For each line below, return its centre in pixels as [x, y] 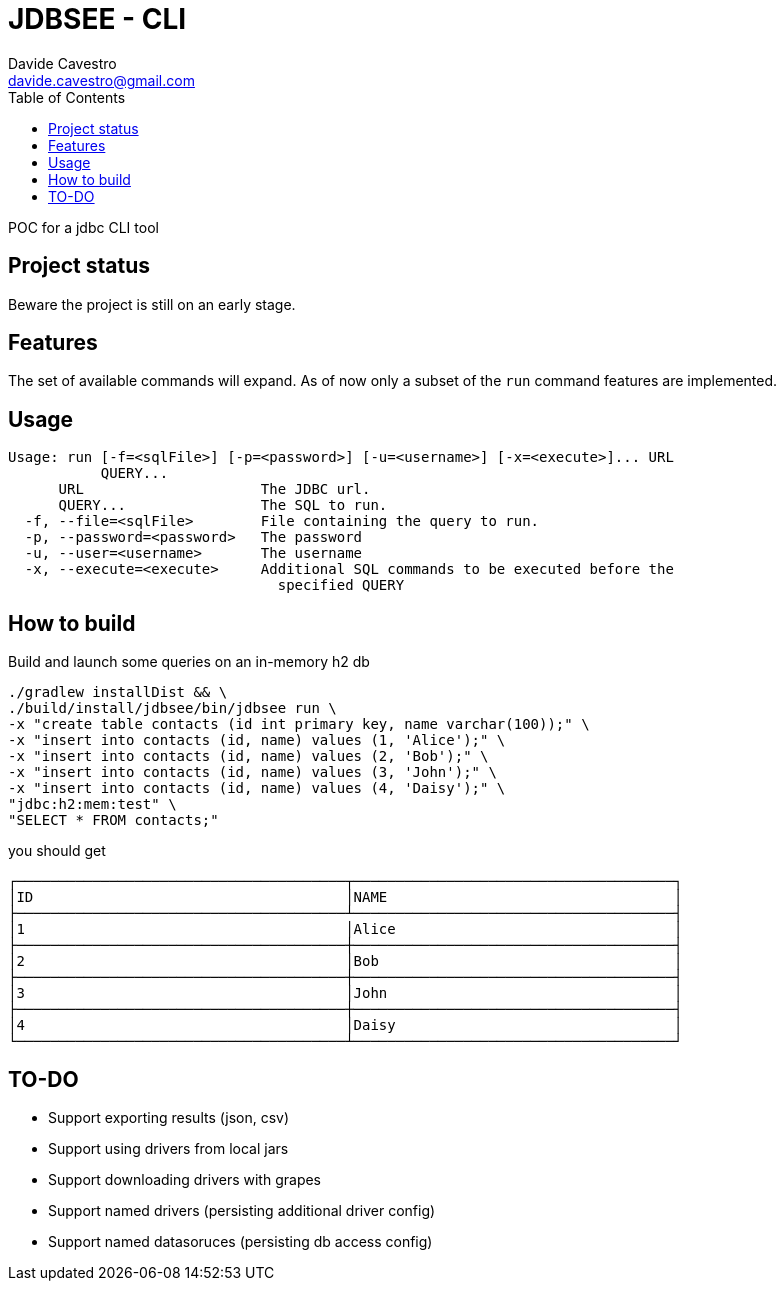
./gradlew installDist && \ [118, 692]
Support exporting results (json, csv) [169, 1117]
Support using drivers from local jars [168, 1148]
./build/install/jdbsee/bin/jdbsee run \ [172, 708]
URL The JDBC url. [214, 489]
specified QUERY [341, 585]
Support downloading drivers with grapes [184, 1179]
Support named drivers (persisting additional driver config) [242, 1210]
